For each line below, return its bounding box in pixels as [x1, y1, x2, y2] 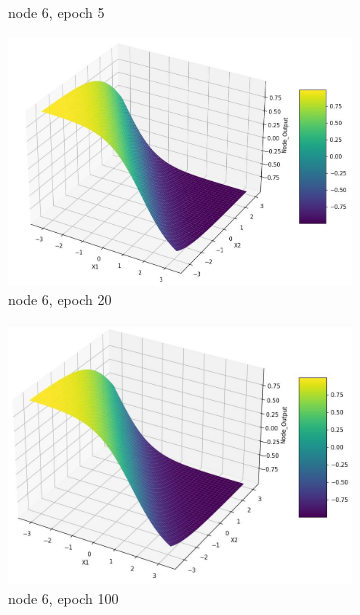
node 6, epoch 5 [8, 2, 105, 22]
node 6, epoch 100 [8, 587, 119, 608]
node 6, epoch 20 [8, 289, 112, 310]
